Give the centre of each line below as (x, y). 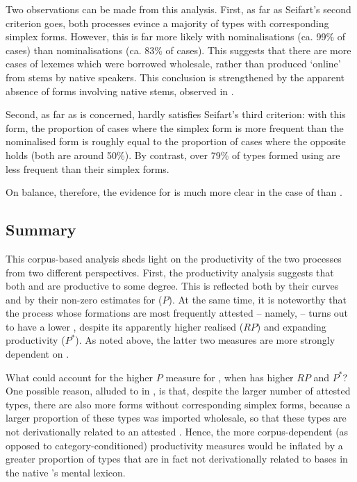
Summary (41, 230)
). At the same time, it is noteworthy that (257, 299)
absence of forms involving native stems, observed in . (120, 91)
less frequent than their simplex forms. (88, 168)
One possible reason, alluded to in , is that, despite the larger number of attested (178, 391)
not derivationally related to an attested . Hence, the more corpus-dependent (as (177, 432)
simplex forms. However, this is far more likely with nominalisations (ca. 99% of (176, 36)
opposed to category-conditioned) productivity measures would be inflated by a (174, 445)
